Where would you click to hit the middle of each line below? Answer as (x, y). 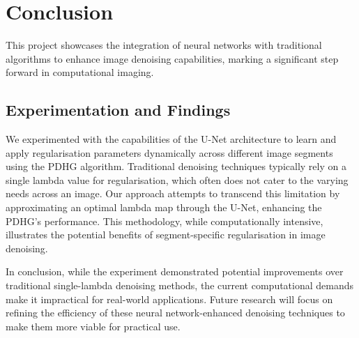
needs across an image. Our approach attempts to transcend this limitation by (173, 193)
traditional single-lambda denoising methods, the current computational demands (180, 285)
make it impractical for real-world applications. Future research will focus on (169, 299)
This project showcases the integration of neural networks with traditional (164, 45)
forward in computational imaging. (80, 72)
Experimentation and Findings (118, 110)
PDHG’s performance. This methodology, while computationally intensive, (165, 221)
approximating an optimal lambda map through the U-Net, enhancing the (164, 207)
